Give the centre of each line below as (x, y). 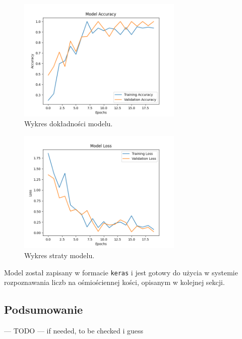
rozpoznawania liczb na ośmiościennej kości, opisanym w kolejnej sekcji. (114, 282)
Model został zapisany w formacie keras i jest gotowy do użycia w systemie (121, 272)
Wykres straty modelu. (59, 255)
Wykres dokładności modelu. (69, 124)
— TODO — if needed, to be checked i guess (74, 331)
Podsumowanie (44, 309)
